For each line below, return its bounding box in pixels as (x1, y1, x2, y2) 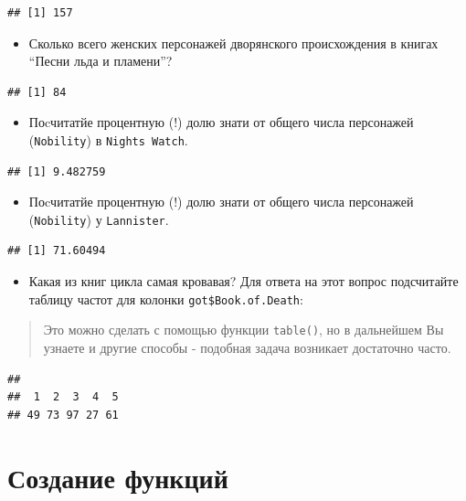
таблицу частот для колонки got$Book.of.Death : (28, 289, 303, 308)
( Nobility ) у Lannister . (28, 209, 169, 229)
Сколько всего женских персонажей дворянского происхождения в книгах (28, 33, 439, 52)
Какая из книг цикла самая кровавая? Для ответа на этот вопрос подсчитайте (28, 272, 459, 291)
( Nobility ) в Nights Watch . (28, 130, 188, 149)
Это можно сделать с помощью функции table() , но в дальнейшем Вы (43, 320, 444, 339)
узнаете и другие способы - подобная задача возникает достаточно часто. (43, 337, 451, 357)
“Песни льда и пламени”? (28, 51, 173, 70)
